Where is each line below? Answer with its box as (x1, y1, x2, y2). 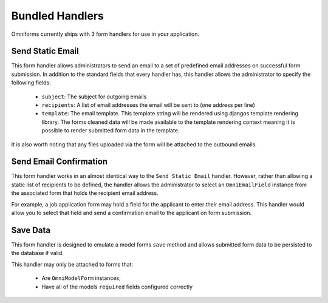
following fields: (11, 79, 51, 86)
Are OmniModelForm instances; (41, 274, 121, 282)
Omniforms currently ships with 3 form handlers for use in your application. (11, 30, 200, 38)
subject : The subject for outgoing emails (41, 93, 147, 100)
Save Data (11, 225, 51, 235)
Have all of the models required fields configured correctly (41, 283, 193, 290)
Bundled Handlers (11, 9, 104, 22)
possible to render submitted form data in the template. (41, 127, 180, 134)
